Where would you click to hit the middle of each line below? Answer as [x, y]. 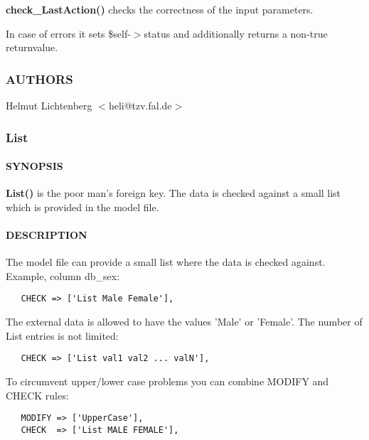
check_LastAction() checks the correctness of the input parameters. [160, 9]
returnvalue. [32, 47]
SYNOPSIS [34, 166]
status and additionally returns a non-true [236, 33]
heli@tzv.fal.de [140, 105]
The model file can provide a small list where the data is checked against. [166, 262]
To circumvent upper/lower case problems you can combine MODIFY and [167, 381]
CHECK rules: [37, 395]
